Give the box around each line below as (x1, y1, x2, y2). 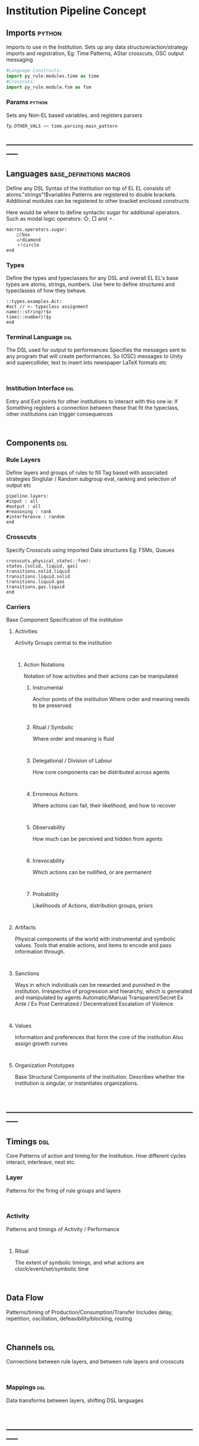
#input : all (6, 498, 38, 505)
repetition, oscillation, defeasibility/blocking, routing (6, 1315, 132, 1322)
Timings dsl (6, 1136, 50, 1146)
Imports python (6, 28, 62, 38)
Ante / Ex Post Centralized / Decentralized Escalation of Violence (14, 1001, 174, 1008)
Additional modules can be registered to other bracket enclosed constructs (6, 197, 190, 204)
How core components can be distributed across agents (32, 769, 170, 776)
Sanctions (14, 970, 40, 977)
